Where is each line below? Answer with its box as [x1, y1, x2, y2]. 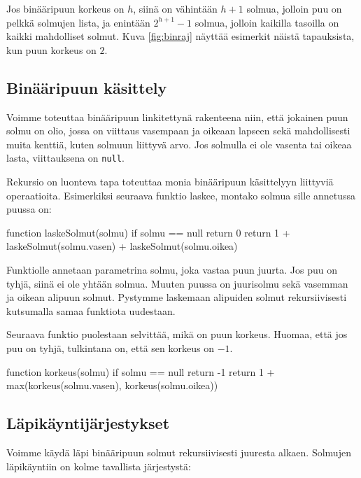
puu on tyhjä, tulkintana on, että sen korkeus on [6, 340, 214, 355]
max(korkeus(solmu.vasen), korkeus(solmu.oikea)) [6, 378, 218, 393]
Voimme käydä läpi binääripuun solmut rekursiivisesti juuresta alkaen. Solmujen [6, 444, 351, 459]
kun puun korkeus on [6, 42, 97, 57]
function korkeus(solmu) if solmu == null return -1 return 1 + [6, 364, 275, 379]
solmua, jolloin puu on [246, 1, 342, 15]
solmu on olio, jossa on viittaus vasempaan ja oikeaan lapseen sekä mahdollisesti [6, 123, 351, 138]
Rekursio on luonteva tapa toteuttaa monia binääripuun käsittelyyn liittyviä [6, 174, 334, 189]
